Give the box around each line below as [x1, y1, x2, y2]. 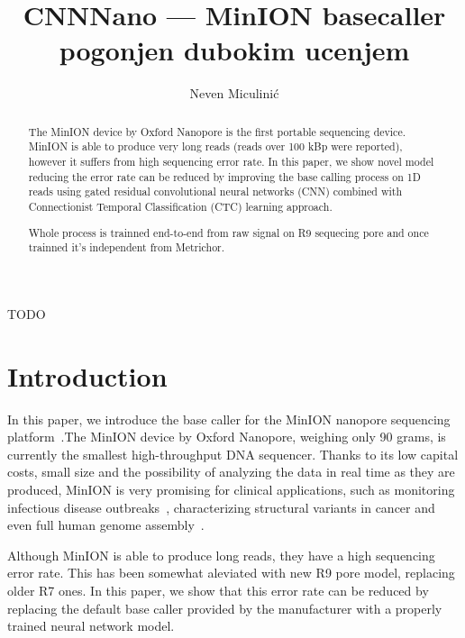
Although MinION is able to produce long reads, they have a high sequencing [7, 545, 435, 564]
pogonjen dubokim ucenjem [59, 32, 410, 68]
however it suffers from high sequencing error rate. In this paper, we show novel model [28, 154, 434, 169]
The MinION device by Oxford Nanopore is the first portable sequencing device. [28, 123, 406, 139]
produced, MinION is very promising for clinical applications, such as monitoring [7, 479, 455, 498]
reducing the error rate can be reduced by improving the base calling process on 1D [28, 169, 421, 184]
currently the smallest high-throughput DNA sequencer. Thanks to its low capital [7, 444, 459, 463]
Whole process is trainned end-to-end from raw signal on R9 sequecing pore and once [28, 224, 429, 240]
